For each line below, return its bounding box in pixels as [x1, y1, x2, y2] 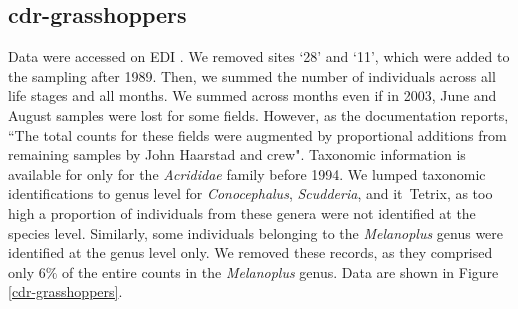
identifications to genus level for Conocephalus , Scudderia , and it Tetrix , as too [8, 183, 493, 204]
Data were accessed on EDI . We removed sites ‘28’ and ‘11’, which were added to [8, 46, 510, 67]
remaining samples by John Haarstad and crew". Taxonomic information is [8, 144, 466, 165]
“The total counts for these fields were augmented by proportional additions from [8, 124, 507, 145]
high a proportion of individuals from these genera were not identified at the [8, 202, 476, 223]
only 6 [8, 261, 46, 282]
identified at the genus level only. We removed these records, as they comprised [8, 242, 493, 263]
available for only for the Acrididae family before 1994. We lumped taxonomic [8, 163, 486, 184]
